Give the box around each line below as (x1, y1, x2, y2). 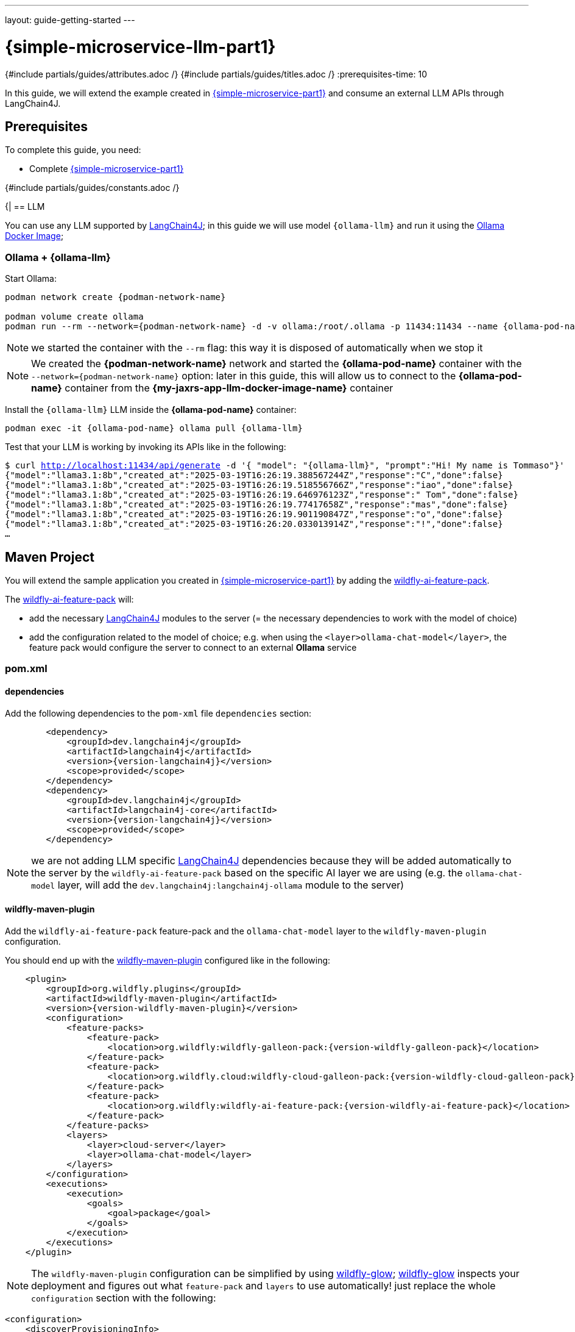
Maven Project (5, 549, 94, 565)
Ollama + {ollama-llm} (5, 251, 111, 263)
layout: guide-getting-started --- (5, 15, 135, 25)
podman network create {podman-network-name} (5, 292, 226, 303)
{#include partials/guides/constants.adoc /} (5, 182, 180, 193)
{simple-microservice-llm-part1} (5, 36, 276, 57)
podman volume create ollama (5, 312, 144, 322)
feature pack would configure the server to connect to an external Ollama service (29, 642, 357, 653)
